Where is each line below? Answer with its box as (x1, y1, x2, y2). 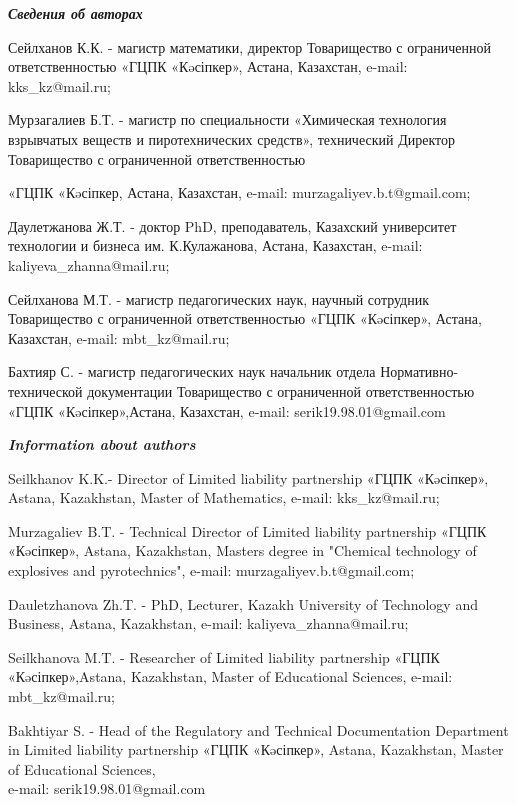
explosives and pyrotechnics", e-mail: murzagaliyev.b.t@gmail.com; (8, 560, 415, 581)
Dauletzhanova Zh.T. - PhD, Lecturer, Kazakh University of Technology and (8, 593, 478, 614)
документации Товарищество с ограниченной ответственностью (87, 380, 475, 401)
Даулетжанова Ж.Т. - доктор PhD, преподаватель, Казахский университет (8, 215, 457, 236)
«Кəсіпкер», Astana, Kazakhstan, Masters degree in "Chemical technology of (8, 540, 477, 561)
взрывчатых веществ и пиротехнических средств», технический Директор (8, 128, 455, 149)
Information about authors (8, 434, 196, 455)
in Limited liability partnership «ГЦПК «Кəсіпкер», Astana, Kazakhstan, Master (8, 739, 504, 760)
